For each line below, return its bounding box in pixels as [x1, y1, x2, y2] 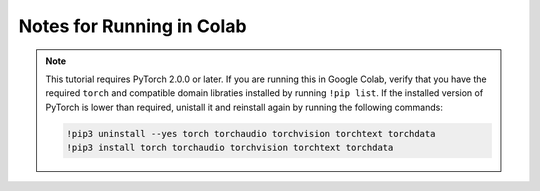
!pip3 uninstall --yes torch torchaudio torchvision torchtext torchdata [66, 128, 436, 139]
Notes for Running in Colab [18, 15, 247, 37]
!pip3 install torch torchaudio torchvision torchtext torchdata [66, 142, 394, 154]
